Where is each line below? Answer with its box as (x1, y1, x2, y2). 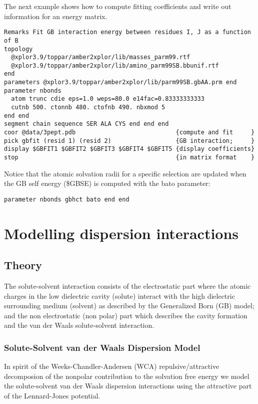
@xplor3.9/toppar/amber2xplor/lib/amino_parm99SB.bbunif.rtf (11, 62, 219, 69)
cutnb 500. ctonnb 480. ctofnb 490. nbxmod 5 (11, 104, 165, 111)
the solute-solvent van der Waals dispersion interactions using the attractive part (4, 380, 252, 391)
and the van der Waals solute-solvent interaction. (4, 320, 154, 330)
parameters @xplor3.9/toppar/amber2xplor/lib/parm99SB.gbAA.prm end (4, 79, 237, 86)
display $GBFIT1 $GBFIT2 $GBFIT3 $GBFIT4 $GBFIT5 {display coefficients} (4, 145, 255, 153)
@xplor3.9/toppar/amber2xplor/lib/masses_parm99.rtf (11, 54, 190, 61)
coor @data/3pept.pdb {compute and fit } (4, 129, 255, 136)
